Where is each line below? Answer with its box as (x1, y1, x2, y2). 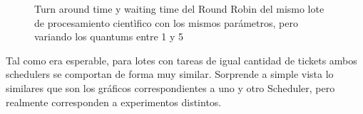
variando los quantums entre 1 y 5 (34, 29, 184, 44)
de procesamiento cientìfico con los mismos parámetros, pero (34, 15, 298, 30)
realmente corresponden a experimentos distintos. (6, 94, 222, 109)
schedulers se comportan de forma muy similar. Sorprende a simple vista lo (6, 67, 334, 81)
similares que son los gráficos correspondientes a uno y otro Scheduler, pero (6, 80, 335, 95)
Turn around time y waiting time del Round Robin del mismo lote (34, 1, 324, 16)
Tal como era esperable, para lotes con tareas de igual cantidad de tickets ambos (6, 52, 357, 67)
